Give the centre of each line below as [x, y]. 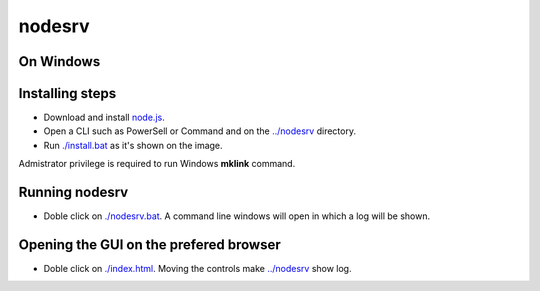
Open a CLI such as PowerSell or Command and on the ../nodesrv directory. [200, 131]
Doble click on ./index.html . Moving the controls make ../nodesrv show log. [197, 269]
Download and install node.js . [104, 117]
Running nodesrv [73, 192]
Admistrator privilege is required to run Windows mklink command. [157, 164]
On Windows [59, 61]
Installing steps [67, 93]
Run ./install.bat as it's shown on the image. [133, 145]
